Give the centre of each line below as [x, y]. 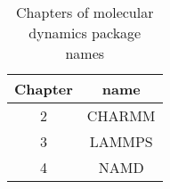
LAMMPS [121, 141]
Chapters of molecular [85, 12]
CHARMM [121, 115]
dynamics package [85, 33]
